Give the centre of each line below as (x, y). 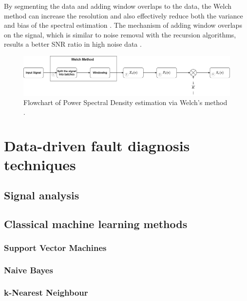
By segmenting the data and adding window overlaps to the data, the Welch (118, 6)
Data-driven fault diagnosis (97, 145)
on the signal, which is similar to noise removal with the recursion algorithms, (120, 34)
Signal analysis (42, 195)
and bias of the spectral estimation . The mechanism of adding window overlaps (123, 25)
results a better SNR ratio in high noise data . (73, 44)
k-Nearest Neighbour (46, 292)
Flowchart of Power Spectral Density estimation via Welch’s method (125, 102)
